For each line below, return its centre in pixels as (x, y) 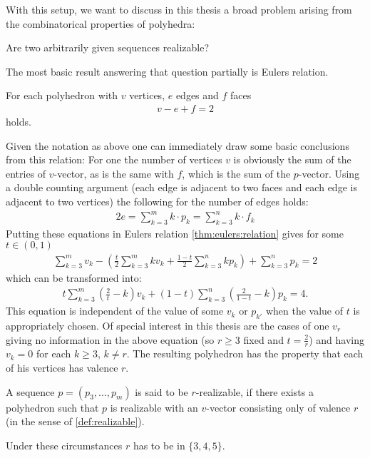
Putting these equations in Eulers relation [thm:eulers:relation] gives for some (175, 233)
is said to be (161, 391)
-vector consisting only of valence (278, 407)
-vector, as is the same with (114, 173)
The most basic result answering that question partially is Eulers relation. (167, 71)
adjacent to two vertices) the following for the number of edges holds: (157, 201)
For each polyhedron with (62, 95)
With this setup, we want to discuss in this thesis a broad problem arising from (179, 9)
